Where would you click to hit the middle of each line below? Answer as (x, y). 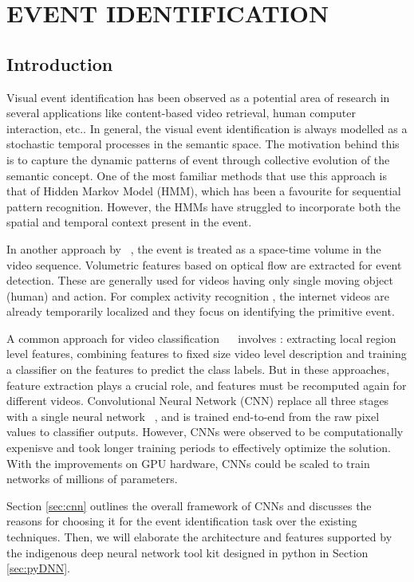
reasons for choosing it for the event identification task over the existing (182, 521)
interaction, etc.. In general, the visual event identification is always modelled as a (207, 128)
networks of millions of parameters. (92, 479)
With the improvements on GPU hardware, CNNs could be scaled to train (188, 463)
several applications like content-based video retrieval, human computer (181, 113)
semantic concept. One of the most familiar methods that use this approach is (197, 175)
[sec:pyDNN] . (39, 568)
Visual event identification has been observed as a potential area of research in (198, 97)
